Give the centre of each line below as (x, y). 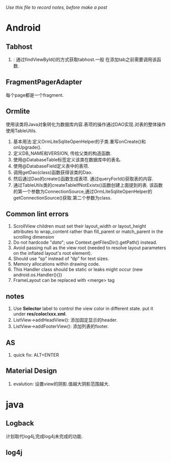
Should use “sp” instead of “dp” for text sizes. (61, 258)
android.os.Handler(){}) (38, 275)
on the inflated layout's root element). (52, 253)
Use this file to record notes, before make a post (56, 7)
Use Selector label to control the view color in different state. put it (83, 309)
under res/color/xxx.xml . (40, 314)
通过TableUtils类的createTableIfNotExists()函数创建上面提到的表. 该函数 (88, 185)
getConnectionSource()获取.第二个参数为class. (62, 197)
